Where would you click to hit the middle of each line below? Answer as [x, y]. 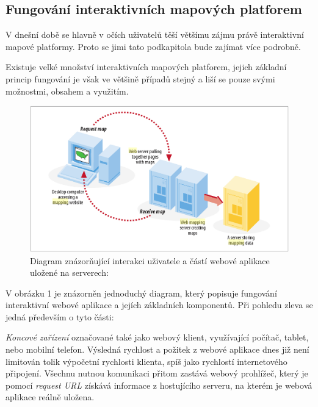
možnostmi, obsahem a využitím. [67, 91]
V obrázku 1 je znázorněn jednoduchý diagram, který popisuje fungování [141, 293]
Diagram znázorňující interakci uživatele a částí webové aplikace [150, 260]
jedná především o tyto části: [60, 316]
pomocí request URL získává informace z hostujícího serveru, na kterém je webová [159, 385]
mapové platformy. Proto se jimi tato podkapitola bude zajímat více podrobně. [153, 46]
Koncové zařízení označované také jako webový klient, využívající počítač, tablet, [157, 337]
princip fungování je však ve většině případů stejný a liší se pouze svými [140, 78]
